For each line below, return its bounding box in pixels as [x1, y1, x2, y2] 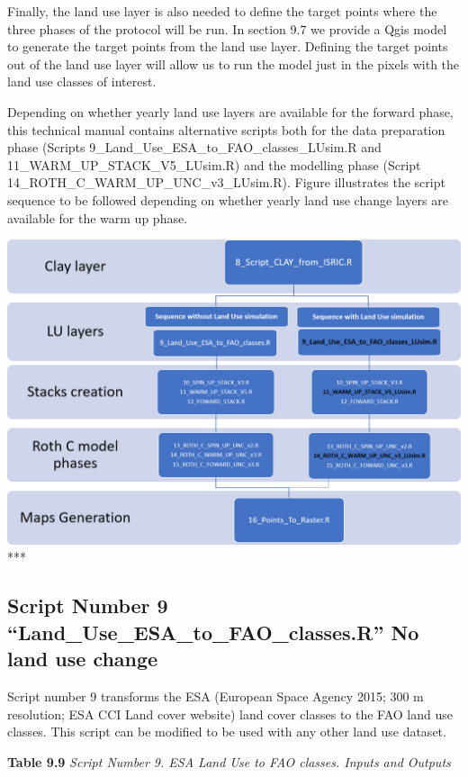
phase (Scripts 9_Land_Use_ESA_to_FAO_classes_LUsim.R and [7, 138, 382, 157]
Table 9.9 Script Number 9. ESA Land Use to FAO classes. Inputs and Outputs [7, 752, 451, 771]
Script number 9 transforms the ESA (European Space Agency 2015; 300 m [7, 686, 424, 705]
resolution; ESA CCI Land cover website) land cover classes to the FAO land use [7, 704, 453, 723]
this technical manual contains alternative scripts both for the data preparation [7, 120, 445, 139]
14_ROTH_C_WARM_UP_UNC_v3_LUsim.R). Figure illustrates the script [7, 173, 445, 192]
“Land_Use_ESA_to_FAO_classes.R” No [7, 618, 419, 646]
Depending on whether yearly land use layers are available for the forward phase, [7, 102, 454, 121]
